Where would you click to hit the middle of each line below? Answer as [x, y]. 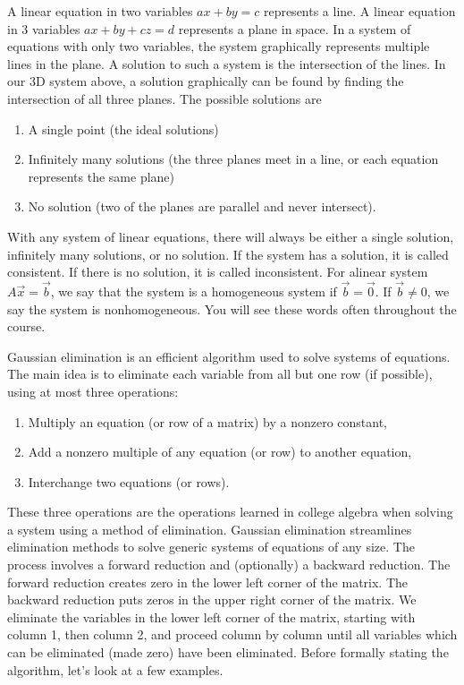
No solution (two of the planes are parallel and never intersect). [202, 206]
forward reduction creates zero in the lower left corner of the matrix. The [208, 582]
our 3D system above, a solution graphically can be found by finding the [206, 81]
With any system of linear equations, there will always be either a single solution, [231, 236]
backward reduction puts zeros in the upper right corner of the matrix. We [212, 599]
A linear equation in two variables [100, 11]
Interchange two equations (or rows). [129, 481]
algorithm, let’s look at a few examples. [115, 669]
